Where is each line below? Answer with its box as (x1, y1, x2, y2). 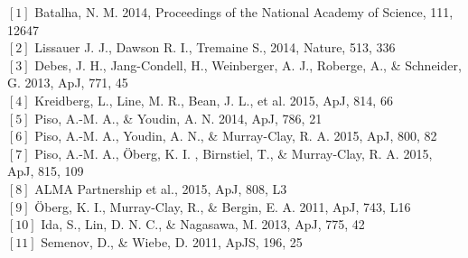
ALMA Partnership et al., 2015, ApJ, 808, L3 (34, 179, 287, 198)
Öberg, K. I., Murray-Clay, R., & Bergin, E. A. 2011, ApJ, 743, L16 (34, 197, 411, 216)
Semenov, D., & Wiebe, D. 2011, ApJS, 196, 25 (41, 232, 303, 251)
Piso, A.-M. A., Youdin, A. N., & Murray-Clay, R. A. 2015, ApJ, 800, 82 (34, 126, 437, 145)
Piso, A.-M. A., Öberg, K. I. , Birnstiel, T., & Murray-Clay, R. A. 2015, (34, 143, 433, 162)
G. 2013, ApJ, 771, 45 (7, 73, 128, 92)
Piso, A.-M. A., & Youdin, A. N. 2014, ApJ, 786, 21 (34, 108, 323, 127)
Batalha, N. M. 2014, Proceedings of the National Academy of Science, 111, (34, 3, 454, 21)
